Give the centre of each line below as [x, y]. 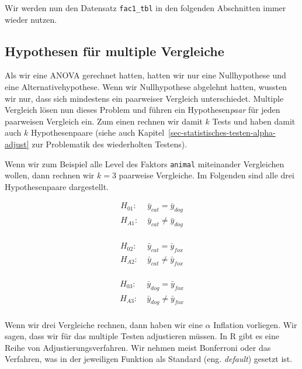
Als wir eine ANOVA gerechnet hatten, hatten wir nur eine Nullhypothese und [145, 75]
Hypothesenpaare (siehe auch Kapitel [98, 132]
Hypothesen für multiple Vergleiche [114, 51]
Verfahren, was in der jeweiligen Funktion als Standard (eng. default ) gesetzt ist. [149, 359]
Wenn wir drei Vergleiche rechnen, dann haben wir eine [104, 324]
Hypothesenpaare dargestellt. [57, 186]
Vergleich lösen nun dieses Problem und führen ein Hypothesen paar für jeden [143, 110]
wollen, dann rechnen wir [50, 175]
